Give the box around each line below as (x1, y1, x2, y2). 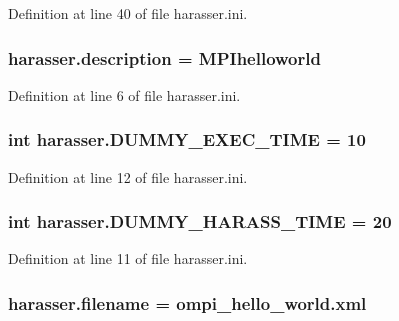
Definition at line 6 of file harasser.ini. (8, 84, 241, 105)
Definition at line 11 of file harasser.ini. (8, 248, 248, 269)
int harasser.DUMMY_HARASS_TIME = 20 (8, 209, 392, 234)
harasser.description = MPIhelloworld (8, 45, 321, 70)
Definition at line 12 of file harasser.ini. (8, 166, 248, 187)
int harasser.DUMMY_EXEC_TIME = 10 (8, 127, 366, 152)
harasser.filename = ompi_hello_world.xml (8, 290, 367, 315)
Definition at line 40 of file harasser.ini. (8, 3, 248, 23)
